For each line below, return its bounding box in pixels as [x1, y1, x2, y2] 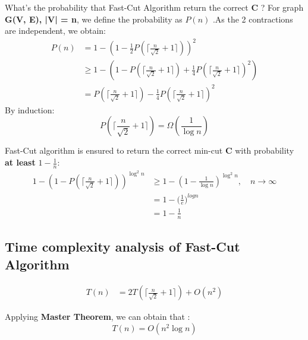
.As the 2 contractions [212, 12, 293, 25]
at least [5, 156, 36, 169]
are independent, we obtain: [5, 24, 106, 37]
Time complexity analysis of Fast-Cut [5, 237, 240, 256]
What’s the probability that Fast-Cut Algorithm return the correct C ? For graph [5, 1, 304, 13]
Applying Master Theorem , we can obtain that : [5, 310, 190, 323]
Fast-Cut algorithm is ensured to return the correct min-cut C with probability [5, 144, 294, 157]
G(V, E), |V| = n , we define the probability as [5, 12, 183, 25]
